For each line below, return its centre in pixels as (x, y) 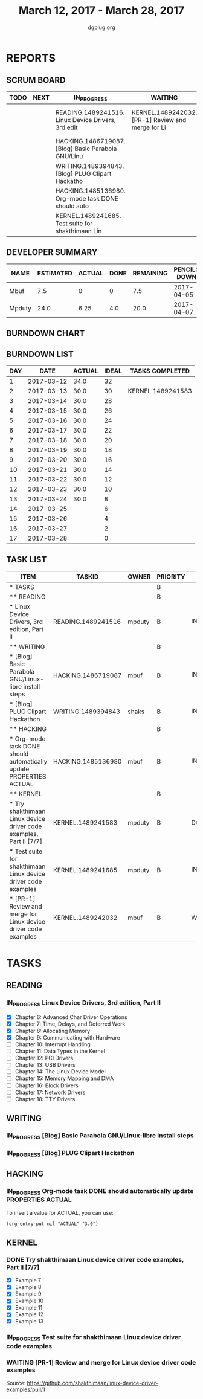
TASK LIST (27, 560)
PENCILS (187, 269)
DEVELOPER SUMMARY (52, 252)
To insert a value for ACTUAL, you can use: (60, 1213)
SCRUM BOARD (36, 80)
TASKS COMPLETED (160, 371)
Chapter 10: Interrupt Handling (53, 1044)
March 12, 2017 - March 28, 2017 (101, 11)
